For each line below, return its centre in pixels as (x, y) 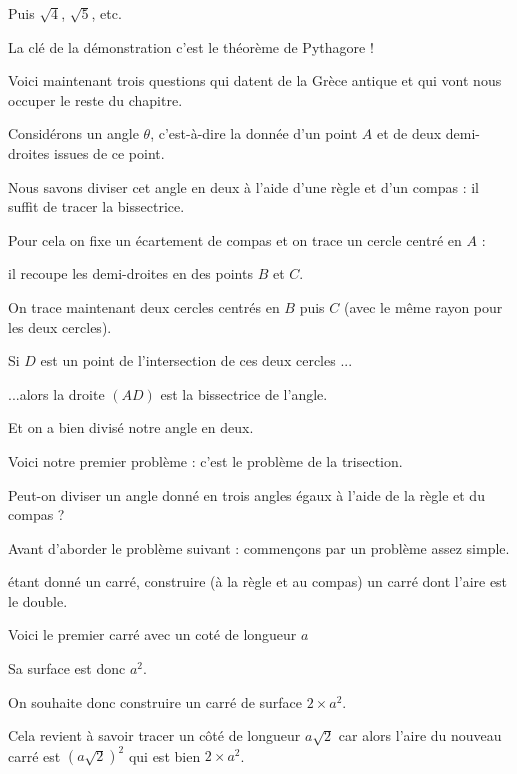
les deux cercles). (60, 326)
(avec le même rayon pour (423, 306)
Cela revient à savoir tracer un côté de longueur (154, 735)
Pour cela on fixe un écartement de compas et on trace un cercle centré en (235, 239)
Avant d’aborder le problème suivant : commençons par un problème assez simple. (259, 547)
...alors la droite (56, 393)
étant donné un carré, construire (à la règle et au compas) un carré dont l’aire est (258, 581)
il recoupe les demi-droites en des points (130, 273)
